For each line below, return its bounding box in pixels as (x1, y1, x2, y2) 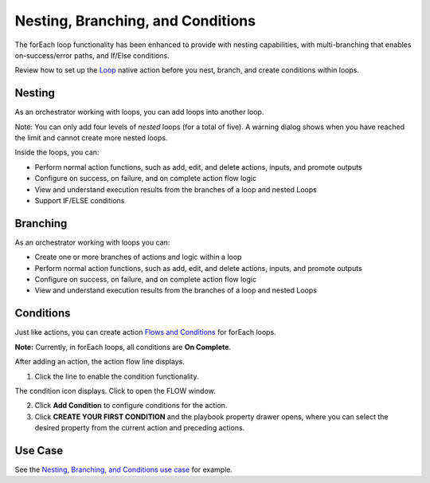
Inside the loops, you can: (14, 147, 100, 157)
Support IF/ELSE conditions (34, 195, 125, 205)
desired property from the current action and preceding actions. (34, 423, 245, 433)
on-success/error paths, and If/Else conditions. (14, 50, 170, 60)
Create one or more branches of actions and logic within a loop (34, 252, 242, 262)
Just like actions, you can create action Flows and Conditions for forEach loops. (14, 328, 276, 337)
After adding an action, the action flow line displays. (14, 357, 185, 367)
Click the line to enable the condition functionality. (34, 371, 199, 381)
